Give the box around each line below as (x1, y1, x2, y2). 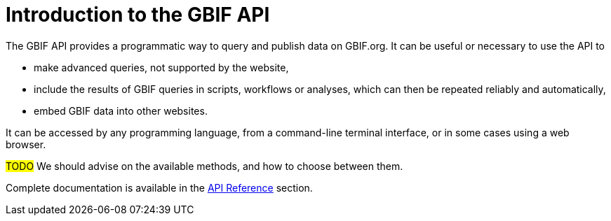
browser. (6, 138, 46, 150)
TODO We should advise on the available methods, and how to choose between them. (6, 159, 403, 172)
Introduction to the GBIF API (6, 3, 270, 27)
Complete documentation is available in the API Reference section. (6, 181, 313, 194)
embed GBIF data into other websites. (34, 104, 208, 117)
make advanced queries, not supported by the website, (34, 61, 289, 73)
